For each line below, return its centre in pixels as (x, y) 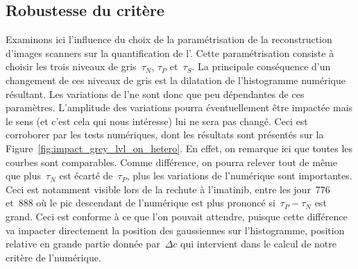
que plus (24, 176)
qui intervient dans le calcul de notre (258, 244)
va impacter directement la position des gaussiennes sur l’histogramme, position (175, 230)
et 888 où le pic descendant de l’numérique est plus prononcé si (140, 203)
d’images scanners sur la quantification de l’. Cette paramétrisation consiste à (170, 52)
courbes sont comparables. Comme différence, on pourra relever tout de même (172, 162)
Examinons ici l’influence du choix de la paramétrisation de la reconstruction (169, 39)
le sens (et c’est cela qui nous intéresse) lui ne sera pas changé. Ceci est (157, 121)
